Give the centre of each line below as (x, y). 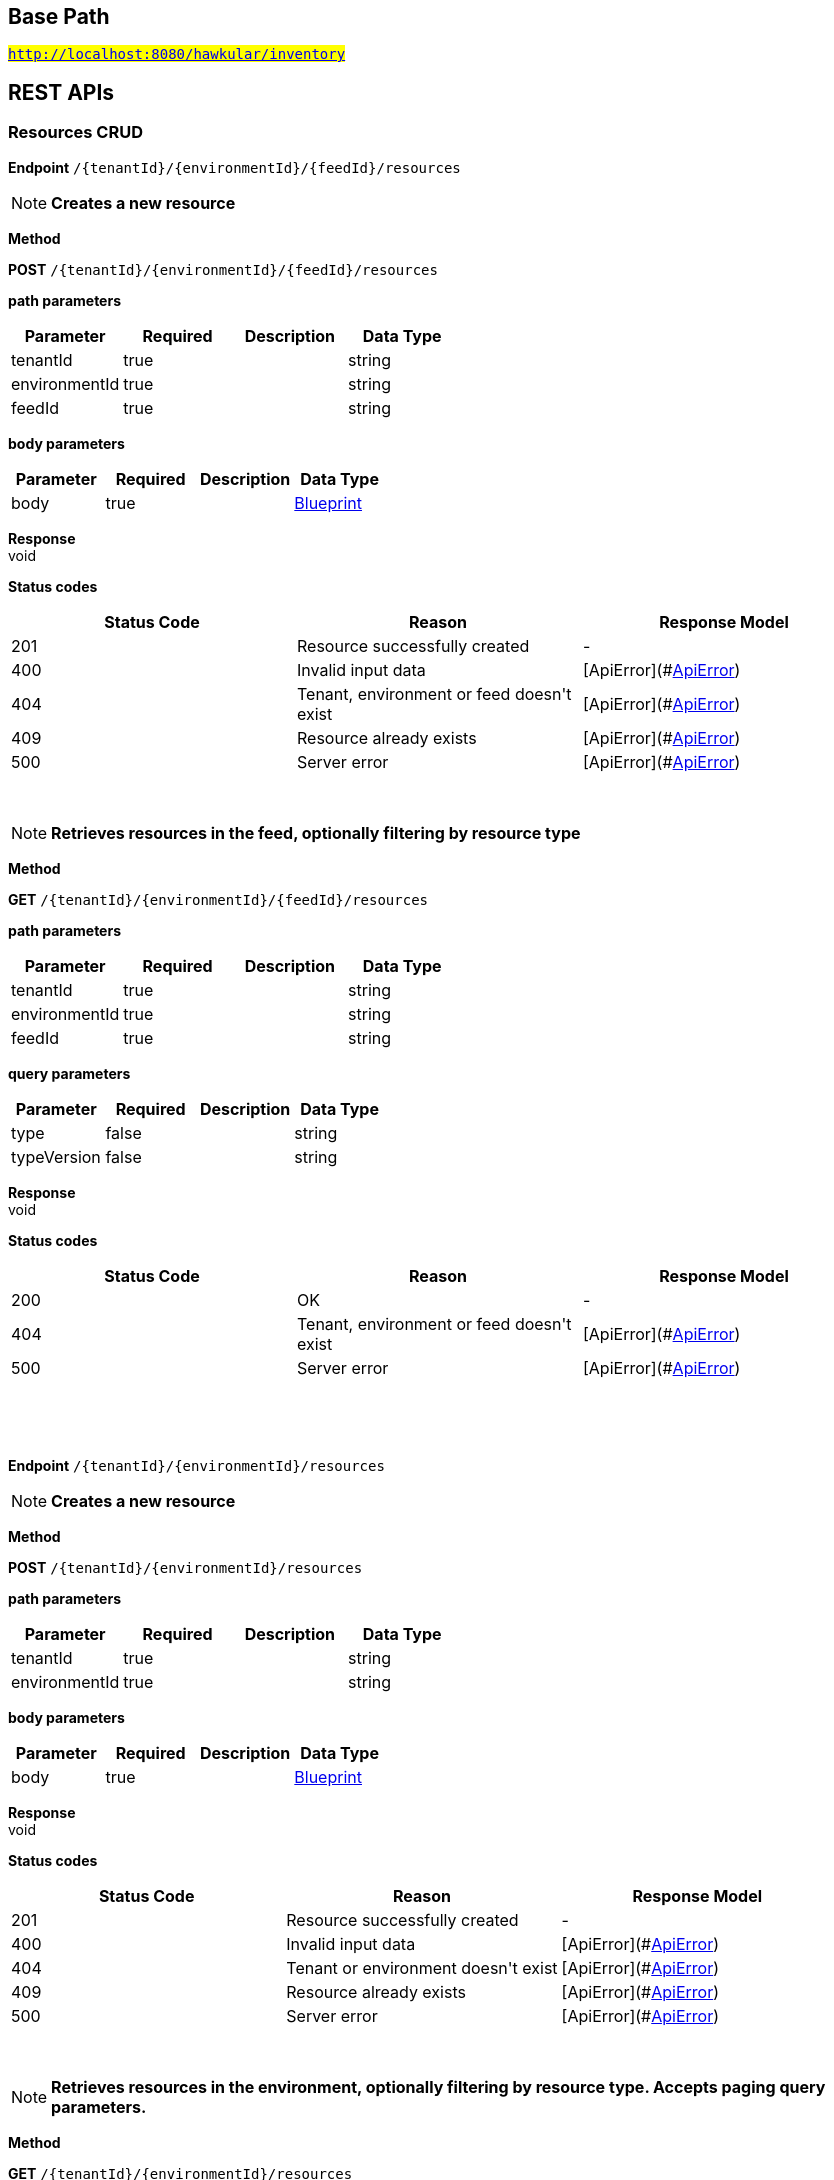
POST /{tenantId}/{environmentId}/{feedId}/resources (223, 269)
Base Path (59, 16)
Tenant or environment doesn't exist (422, 1967)
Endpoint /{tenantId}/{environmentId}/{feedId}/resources (234, 167)
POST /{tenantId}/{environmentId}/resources (185, 1567)
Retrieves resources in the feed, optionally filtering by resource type (316, 832)
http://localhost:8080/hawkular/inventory (177, 54)
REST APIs (61, 92)
